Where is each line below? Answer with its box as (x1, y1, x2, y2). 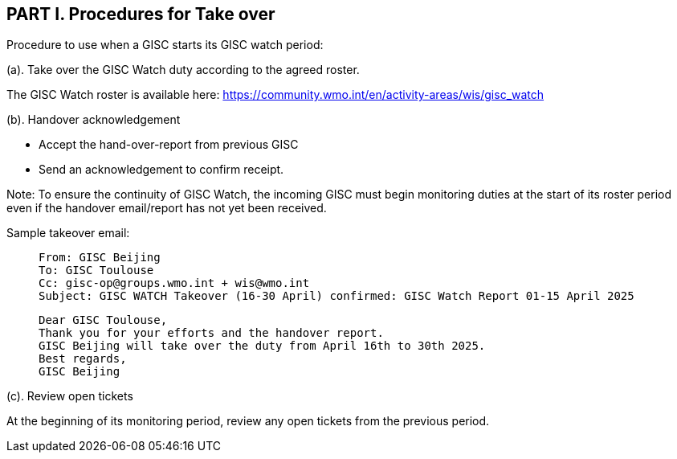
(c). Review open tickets (6, 389, 133, 404)
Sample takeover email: (6, 226, 130, 240)
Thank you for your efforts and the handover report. (39, 326, 384, 340)
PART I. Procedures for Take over (6, 4, 275, 24)
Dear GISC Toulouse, (39, 314, 168, 327)
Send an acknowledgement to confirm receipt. (39, 162, 284, 177)
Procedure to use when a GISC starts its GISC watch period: (6, 38, 324, 52)
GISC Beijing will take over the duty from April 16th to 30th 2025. (39, 339, 486, 353)
